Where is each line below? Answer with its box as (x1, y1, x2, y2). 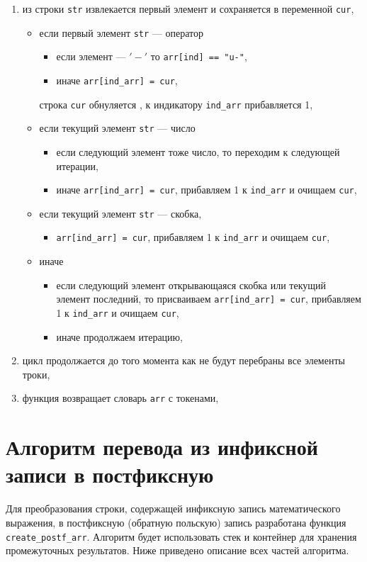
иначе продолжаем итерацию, (56, 329, 183, 344)
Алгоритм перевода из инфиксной (6, 432, 318, 461)
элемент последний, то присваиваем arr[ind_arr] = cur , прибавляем (56, 291, 361, 306)
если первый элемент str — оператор (39, 25, 204, 40)
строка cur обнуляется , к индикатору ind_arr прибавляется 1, (39, 96, 313, 111)
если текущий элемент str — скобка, (39, 206, 202, 220)
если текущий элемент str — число (39, 120, 196, 135)
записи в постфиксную (6, 460, 214, 489)
